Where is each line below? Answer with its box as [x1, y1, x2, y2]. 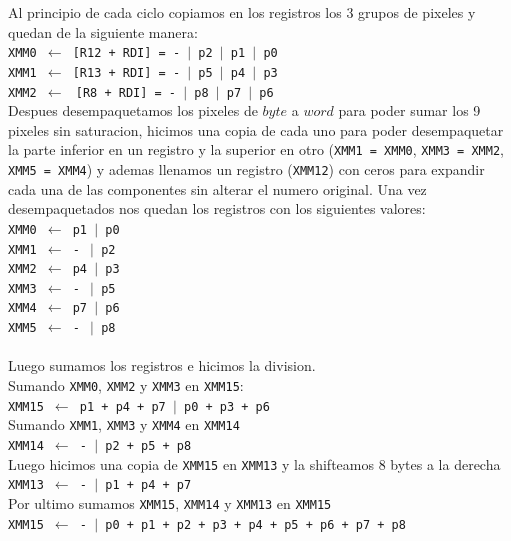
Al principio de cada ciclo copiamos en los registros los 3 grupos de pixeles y [8, 2, 476, 22]
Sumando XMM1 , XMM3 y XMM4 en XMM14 [8, 414, 240, 435]
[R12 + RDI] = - [72, 46, 181, 61]
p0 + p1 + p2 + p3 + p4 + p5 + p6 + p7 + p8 [105, 517, 406, 532]
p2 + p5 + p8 [105, 438, 192, 453]
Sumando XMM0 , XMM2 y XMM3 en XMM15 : [8, 374, 244, 395]
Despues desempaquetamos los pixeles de [8, 100, 258, 121]
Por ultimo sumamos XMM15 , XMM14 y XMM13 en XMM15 [8, 492, 332, 513]
